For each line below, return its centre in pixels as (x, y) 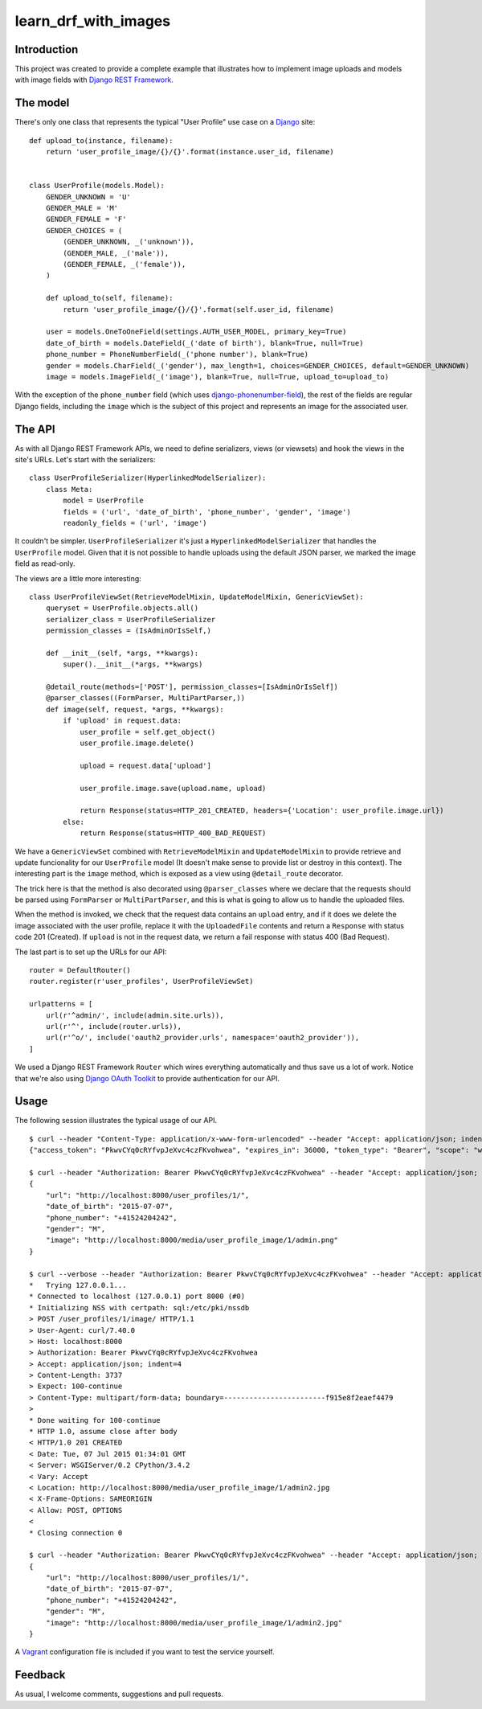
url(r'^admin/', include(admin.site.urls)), (135, 1015)
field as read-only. (45, 564)
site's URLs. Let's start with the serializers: (85, 460)
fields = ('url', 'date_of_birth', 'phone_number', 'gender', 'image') (207, 512)
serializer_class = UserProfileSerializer (131, 619)
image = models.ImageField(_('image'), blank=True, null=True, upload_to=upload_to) (217, 377)
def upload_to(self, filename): (109, 298)
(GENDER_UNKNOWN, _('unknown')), (129, 242)
